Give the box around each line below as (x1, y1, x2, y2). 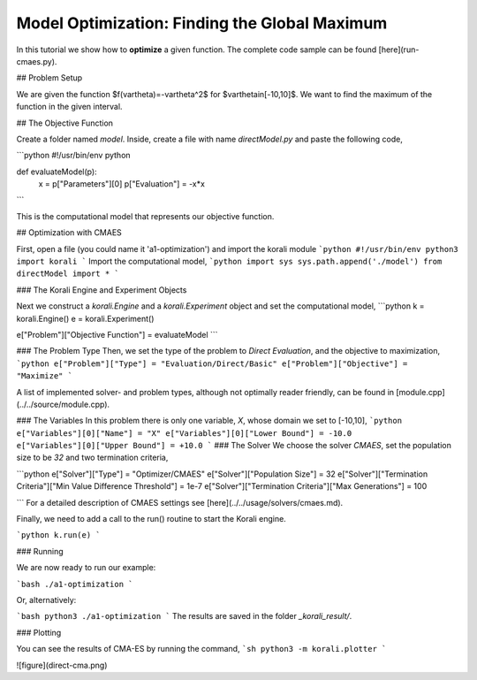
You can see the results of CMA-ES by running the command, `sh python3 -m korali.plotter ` (16, 644, 387, 654)
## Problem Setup (16, 73, 83, 83)
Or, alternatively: (16, 595, 77, 605)
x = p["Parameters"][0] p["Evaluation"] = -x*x (38, 179, 205, 189)
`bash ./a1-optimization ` (16, 579, 133, 589)
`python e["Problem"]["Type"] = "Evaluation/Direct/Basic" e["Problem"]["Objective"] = (16, 358, 408, 369)
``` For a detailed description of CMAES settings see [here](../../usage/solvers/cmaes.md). (16, 497, 344, 508)
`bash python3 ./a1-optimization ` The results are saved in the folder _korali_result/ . (16, 611, 352, 622)
